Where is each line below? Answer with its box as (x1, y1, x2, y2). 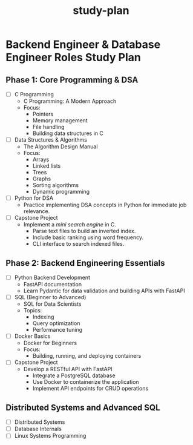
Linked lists (32, 162, 61, 170)
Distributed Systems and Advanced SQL (5, 402, 161, 412)
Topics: (23, 307, 42, 314)
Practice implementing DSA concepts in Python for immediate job (23, 201, 187, 209)
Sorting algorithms (32, 182, 79, 189)
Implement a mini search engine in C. (23, 221, 116, 228)
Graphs (32, 175, 51, 182)
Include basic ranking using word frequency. (32, 234, 143, 241)
